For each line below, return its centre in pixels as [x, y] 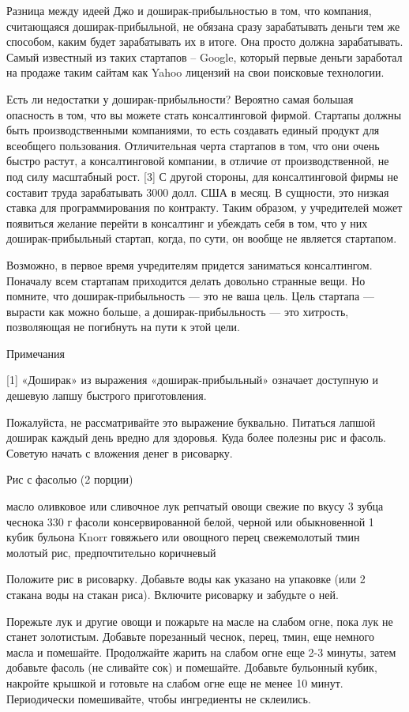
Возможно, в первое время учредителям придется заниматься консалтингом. [189, 264]
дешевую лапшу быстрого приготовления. [107, 396]
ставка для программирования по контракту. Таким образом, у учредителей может [204, 207]
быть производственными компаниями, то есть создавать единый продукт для [193, 130]
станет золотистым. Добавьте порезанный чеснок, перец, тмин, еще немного [191, 637]
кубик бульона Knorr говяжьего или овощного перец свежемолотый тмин [183, 537]
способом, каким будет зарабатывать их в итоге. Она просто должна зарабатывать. [205, 41]
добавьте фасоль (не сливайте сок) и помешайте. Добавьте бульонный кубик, [192, 667]
